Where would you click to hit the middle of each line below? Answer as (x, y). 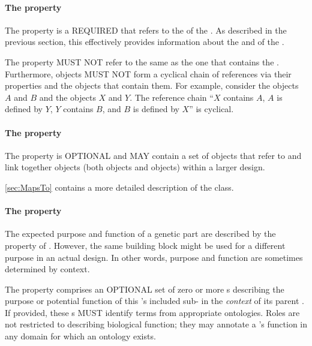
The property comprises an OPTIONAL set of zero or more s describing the (145, 289)
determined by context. (47, 269)
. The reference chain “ (172, 97)
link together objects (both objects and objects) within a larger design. (135, 167)
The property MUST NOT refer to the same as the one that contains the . (142, 61)
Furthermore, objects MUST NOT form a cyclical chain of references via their (148, 73)
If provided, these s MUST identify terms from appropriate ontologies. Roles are (152, 312)
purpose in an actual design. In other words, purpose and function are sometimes (154, 257)
